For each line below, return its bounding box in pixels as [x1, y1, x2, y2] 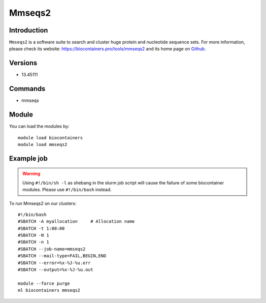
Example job [9, 154, 48, 162]
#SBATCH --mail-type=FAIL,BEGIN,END [18, 253, 106, 259]
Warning [22, 171, 40, 177]
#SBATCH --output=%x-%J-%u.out [18, 267, 94, 273]
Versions [9, 59, 37, 67]
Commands [9, 85, 46, 93]
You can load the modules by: [9, 123, 70, 129]
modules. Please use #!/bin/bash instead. [22, 187, 112, 193]
